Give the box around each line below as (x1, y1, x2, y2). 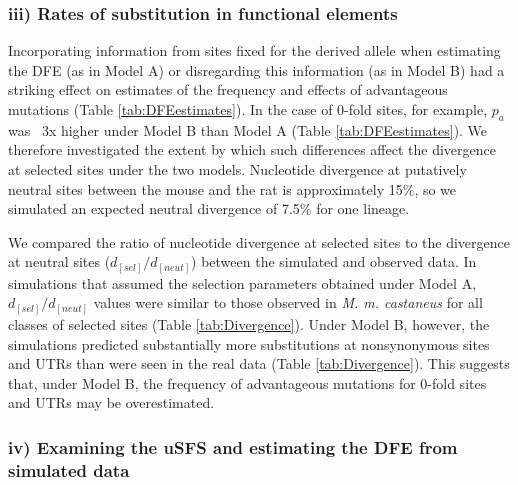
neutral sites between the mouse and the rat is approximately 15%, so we (8, 178, 457, 199)
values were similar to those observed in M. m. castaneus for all (93, 292, 483, 313)
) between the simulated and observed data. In (191, 251, 477, 272)
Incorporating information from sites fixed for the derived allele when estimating (8, 40, 501, 61)
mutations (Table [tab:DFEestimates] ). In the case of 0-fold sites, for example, (8, 99, 488, 119)
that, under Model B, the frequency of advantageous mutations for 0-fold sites (8, 372, 487, 393)
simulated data (8, 457, 130, 482)
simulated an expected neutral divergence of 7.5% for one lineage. (8, 198, 410, 219)
